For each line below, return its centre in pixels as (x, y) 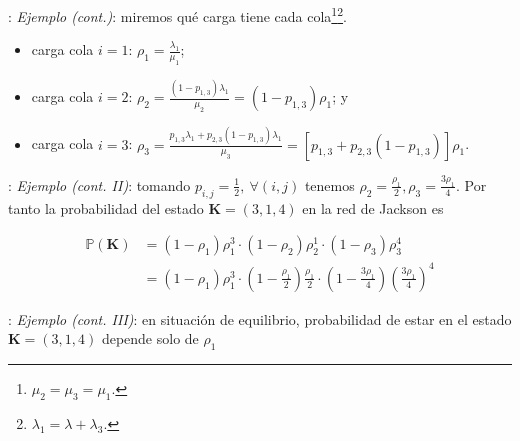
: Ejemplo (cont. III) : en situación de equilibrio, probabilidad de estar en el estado (260, 318)
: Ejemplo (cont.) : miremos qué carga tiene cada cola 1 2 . (177, 14)
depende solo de (150, 338)
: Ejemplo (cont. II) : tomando (99, 184)
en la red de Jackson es (373, 207)
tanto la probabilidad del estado (106, 207)
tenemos (329, 184)
